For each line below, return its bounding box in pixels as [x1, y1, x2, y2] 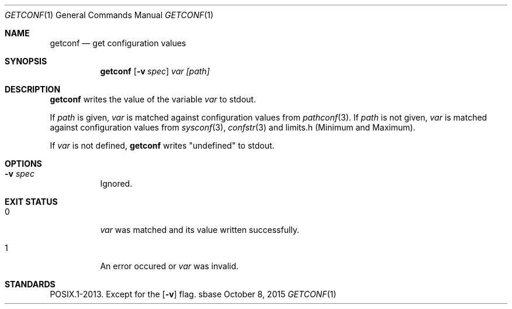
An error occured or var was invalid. [100, 261, 239, 271]
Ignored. [100, 178, 133, 188]
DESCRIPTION [5, 84, 61, 94]
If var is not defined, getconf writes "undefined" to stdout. [50, 140, 275, 150]
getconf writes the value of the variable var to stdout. [50, 94, 256, 104]
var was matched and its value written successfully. [100, 225, 300, 235]
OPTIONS [5, 159, 42, 169]
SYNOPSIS [5, 56, 47, 66]
